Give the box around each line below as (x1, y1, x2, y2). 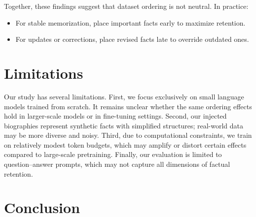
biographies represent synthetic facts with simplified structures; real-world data (4, 120, 243, 130)
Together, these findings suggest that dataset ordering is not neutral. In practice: (4, 1, 249, 11)
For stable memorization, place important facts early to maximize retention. (15, 17, 246, 28)
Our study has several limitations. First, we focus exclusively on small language (4, 91, 244, 101)
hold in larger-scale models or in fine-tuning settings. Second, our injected (4, 111, 227, 121)
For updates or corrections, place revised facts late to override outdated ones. (15, 34, 249, 44)
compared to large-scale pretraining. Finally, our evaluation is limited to (4, 149, 222, 159)
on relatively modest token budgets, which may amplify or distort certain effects (4, 139, 247, 150)
